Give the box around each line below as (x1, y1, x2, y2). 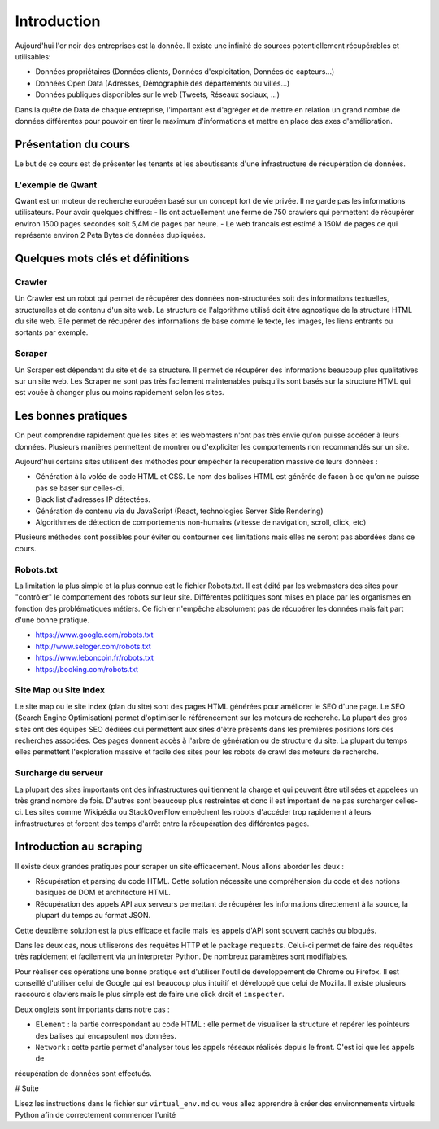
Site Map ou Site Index (15, 684, 106, 696)
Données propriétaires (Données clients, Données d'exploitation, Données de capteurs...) (35, 67, 335, 77)
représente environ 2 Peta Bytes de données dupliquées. (15, 231, 206, 240)
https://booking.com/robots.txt (35, 664, 138, 674)
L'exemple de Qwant (15, 179, 98, 191)
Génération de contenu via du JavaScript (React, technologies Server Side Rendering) (35, 506, 324, 516)
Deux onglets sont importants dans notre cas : (15, 1004, 170, 1014)
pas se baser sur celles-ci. (35, 483, 124, 493)
